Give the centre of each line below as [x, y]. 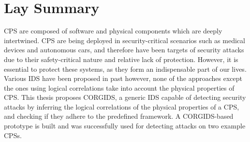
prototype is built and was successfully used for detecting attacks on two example [125, 126]
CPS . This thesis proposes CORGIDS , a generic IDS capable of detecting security [125, 97]
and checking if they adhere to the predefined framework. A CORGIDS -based [119, 116]
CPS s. [13, 135]
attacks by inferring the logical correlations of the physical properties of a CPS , [122, 106]
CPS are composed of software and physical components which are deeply [113, 31]
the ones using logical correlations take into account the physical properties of [119, 87]
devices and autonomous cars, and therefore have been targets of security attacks [124, 50]
